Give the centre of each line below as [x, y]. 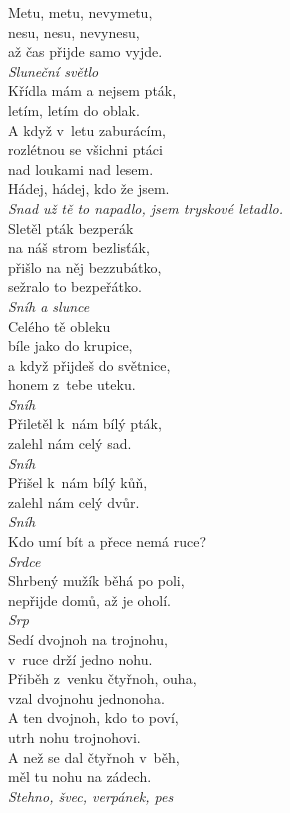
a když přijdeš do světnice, [89, 364]
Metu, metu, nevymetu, [80, 12]
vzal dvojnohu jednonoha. [86, 697]
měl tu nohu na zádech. [80, 776]
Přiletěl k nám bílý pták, [85, 423]
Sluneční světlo [53, 70]
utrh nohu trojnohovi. [74, 736]
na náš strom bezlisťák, [79, 247]
